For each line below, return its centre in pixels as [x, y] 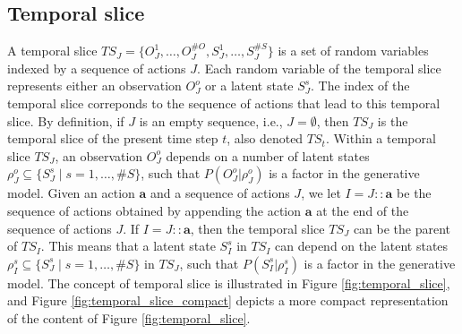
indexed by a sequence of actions [97, 68]
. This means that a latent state [128, 246]
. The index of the [360, 86]
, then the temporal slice [257, 228]
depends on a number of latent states [268, 155]
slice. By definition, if [66, 120]
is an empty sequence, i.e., [211, 120]
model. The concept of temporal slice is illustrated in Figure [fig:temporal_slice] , [229, 283]
